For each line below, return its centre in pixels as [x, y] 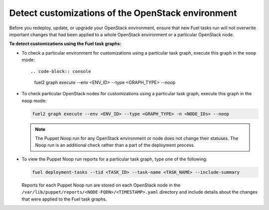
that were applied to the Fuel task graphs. [64, 199]
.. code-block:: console [61, 71]
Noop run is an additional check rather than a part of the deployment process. [115, 145]
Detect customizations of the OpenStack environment [123, 13]
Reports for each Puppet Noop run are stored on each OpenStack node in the [101, 185]
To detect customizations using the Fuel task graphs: [65, 44]
